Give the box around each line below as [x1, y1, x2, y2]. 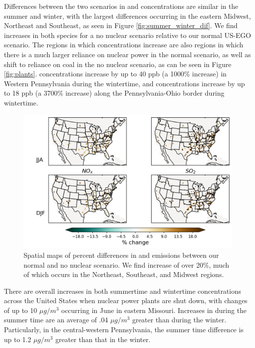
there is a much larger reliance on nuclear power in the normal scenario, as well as [4, 49, 251, 59]
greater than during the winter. [132, 314, 227, 325]
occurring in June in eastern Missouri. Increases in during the [61, 305, 247, 315]
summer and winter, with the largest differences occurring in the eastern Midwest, [4, 10, 251, 21]
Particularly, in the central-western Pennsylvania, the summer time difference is [4, 324, 244, 335]
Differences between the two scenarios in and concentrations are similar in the [4, 1, 238, 11]
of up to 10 [4, 305, 37, 315]
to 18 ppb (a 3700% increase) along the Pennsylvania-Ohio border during [4, 88, 225, 98]
